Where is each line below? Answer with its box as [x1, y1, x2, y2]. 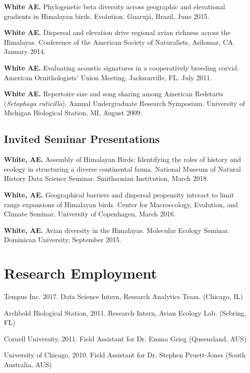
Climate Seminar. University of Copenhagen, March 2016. [4, 209, 176, 219]
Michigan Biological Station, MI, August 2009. [4, 107, 142, 118]
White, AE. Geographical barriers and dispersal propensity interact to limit [4, 189, 234, 199]
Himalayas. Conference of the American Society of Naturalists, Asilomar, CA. [4, 36, 235, 47]
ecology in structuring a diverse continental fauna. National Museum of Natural [4, 163, 241, 174]
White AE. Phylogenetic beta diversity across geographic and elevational [4, 1, 225, 11]
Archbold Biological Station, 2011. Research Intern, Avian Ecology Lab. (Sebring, [4, 307, 247, 318]
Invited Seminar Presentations [4, 131, 160, 146]
